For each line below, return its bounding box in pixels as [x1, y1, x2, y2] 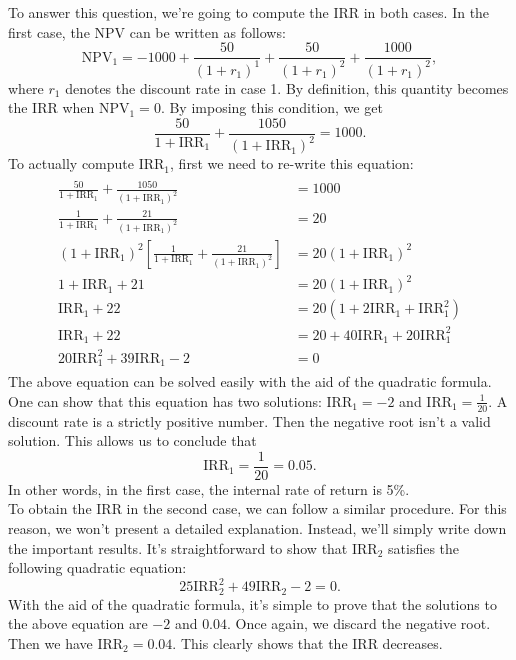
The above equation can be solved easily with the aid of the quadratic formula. [8, 371, 492, 392]
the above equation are [8, 613, 148, 634]
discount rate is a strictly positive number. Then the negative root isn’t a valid [8, 410, 491, 431]
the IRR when [8, 97, 95, 118]
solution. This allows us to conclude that [8, 430, 257, 451]
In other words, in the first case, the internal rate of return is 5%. [8, 478, 410, 499]
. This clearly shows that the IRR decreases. [172, 633, 443, 653]
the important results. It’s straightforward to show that [8, 537, 348, 558]
